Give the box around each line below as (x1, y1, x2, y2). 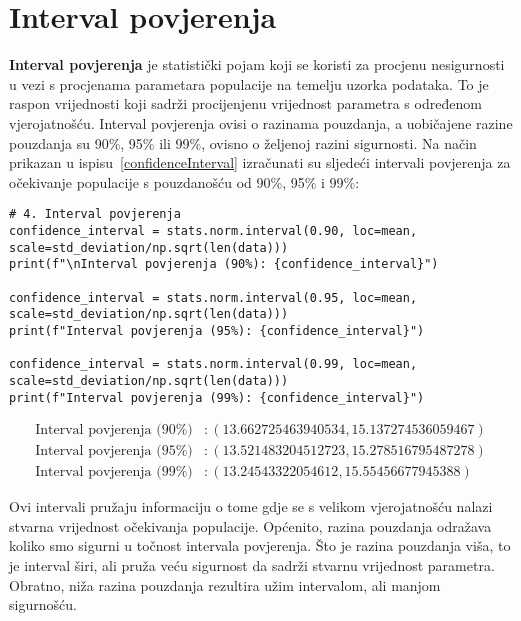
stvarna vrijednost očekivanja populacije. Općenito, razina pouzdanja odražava (9, 515, 492, 536)
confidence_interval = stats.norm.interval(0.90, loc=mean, (9, 223, 418, 238)
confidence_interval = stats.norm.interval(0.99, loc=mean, (9, 357, 418, 372)
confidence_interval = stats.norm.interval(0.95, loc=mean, (9, 290, 418, 305)
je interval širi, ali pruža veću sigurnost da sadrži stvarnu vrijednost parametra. (9, 555, 495, 576)
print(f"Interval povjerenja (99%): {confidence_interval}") (9, 390, 425, 405)
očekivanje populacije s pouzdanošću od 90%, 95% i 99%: (9, 171, 360, 192)
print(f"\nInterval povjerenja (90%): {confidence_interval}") (9, 257, 439, 272)
